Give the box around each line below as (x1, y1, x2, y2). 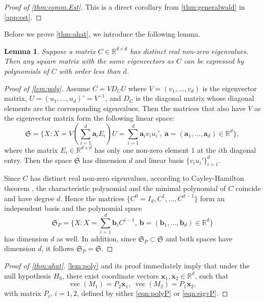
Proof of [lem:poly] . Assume (4, 83, 90, 93)
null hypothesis (4, 270, 51, 281)
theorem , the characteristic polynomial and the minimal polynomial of (4, 182, 226, 193)
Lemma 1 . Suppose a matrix (4, 45, 96, 56)
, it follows (41, 243, 74, 254)
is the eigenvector (202, 83, 257, 93)
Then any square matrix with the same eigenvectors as (4, 56, 174, 66)
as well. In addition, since (57, 233, 136, 243)
